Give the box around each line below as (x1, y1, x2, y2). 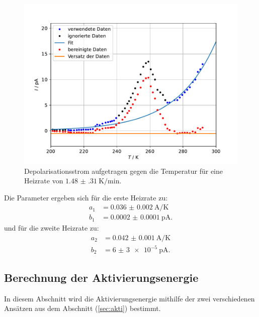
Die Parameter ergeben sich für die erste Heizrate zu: (4, 192, 168, 202)
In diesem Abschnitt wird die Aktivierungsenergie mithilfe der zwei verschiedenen (4, 293, 255, 303)
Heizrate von (24, 175, 63, 186)
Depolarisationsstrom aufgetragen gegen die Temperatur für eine (24, 165, 223, 176)
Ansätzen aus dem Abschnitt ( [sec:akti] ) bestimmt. (4, 303, 161, 313)
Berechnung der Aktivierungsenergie (4, 269, 199, 285)
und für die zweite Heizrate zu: (4, 222, 99, 233)
